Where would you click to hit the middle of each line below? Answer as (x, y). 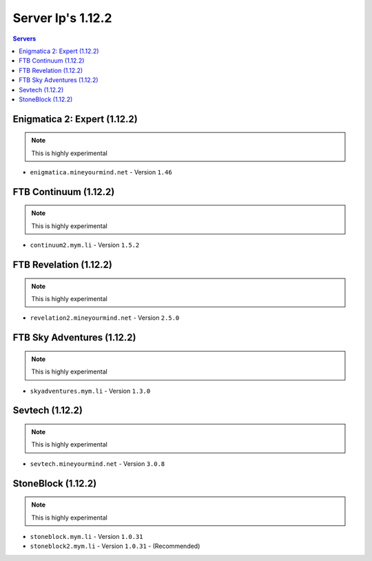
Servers (24, 39)
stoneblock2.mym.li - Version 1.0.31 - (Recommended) (115, 546)
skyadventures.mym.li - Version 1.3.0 (90, 391)
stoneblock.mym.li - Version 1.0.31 (86, 537)
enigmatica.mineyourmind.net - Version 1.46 (101, 172)
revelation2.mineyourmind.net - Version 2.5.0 (105, 318)
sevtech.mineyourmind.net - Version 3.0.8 (97, 463)
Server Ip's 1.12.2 (62, 18)
